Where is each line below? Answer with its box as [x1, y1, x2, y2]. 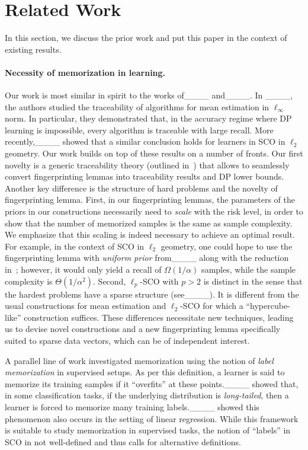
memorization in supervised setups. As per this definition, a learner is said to [5, 366, 285, 378]
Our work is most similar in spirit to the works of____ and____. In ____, [5, 89, 293, 101]
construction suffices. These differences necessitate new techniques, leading [24, 311, 294, 323]
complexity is [5, 275, 53, 287]
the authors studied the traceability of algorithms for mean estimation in [5, 100, 269, 113]
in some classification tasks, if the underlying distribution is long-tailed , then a [5, 389, 289, 401]
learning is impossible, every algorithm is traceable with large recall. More [5, 123, 274, 136]
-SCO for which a [180, 299, 243, 312]
